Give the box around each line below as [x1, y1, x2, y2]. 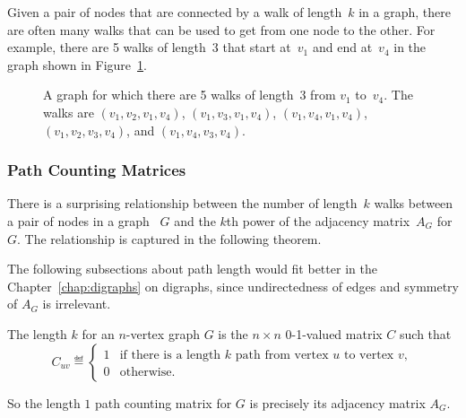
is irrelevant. [42, 294, 111, 313]
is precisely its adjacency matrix [249, 393, 426, 412]
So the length [7, 393, 81, 412]
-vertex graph [125, 324, 200, 343]
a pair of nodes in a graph [7, 211, 150, 230]
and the [174, 211, 216, 230]
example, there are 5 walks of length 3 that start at [7, 38, 291, 57]
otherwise [119, 365, 172, 379]
